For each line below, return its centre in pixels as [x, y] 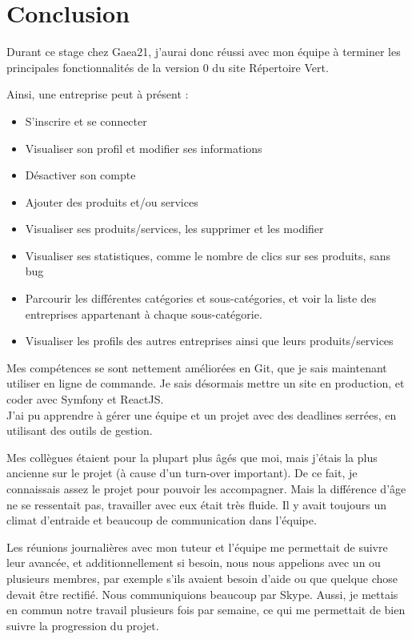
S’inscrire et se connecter [86, 121]
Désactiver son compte [80, 175]
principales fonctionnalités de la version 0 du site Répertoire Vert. [168, 67]
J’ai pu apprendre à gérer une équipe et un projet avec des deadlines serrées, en [202, 414]
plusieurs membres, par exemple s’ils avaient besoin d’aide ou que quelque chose [202, 578]
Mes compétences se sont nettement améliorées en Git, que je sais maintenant [197, 367]
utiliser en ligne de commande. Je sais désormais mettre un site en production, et [206, 383]
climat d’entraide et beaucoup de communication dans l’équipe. [162, 520]
